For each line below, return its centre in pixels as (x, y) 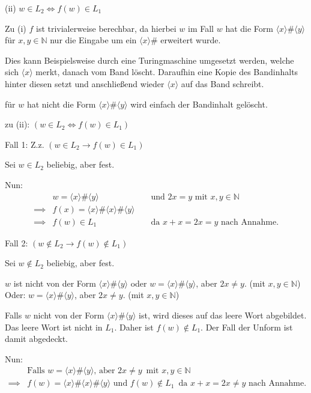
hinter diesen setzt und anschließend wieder (85, 83)
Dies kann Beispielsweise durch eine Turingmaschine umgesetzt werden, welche (149, 60)
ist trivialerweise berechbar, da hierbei (106, 28)
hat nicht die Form (61, 104)
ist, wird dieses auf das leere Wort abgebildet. (223, 315)
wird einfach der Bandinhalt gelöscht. (199, 104)
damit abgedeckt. (36, 339)
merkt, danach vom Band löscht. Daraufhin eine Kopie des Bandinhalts (167, 72)
